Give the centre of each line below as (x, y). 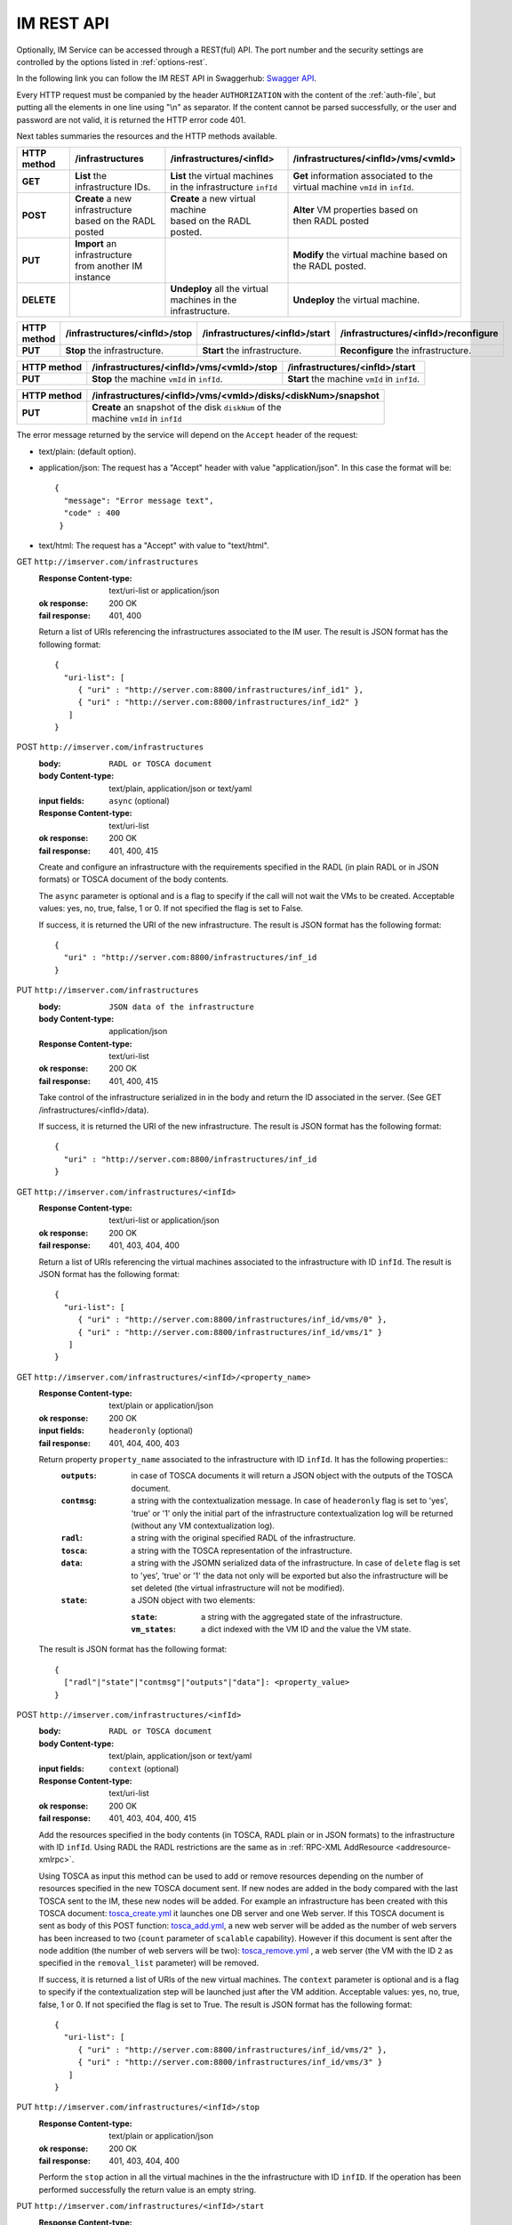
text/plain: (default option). (88, 451)
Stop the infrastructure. (115, 351)
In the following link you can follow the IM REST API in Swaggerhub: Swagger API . (167, 78)
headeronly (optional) (151, 1431)
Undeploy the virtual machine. (356, 300)
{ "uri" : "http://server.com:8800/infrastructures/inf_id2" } (218, 702)
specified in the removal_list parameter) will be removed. (149, 1963)
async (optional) (140, 801)
